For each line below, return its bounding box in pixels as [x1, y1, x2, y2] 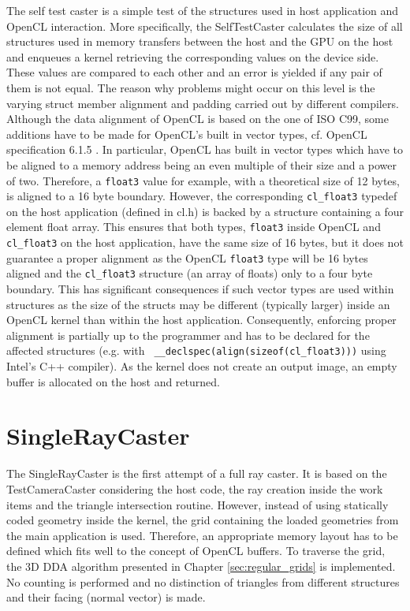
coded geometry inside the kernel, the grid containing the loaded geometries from [6, 512, 399, 528]
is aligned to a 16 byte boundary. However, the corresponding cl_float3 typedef [6, 188, 397, 204]
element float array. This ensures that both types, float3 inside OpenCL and [6, 218, 381, 235]
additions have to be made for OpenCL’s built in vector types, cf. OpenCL [6, 125, 367, 142]
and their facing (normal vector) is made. [6, 589, 206, 605]
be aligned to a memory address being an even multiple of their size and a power [6, 156, 397, 173]
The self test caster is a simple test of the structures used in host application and [6, 2, 399, 18]
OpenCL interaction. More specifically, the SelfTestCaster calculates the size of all [6, 17, 403, 34]
